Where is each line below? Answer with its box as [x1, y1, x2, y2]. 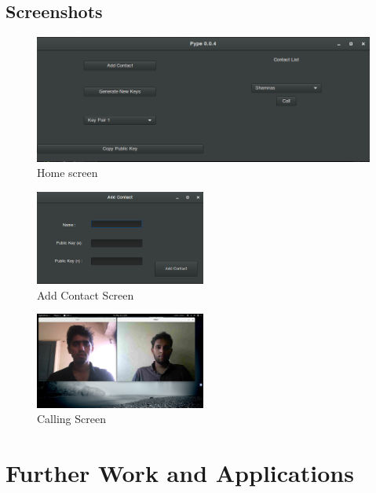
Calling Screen [37, 410, 106, 427]
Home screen [37, 164, 98, 181]
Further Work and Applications [5, 456, 354, 488]
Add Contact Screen [37, 286, 134, 303]
